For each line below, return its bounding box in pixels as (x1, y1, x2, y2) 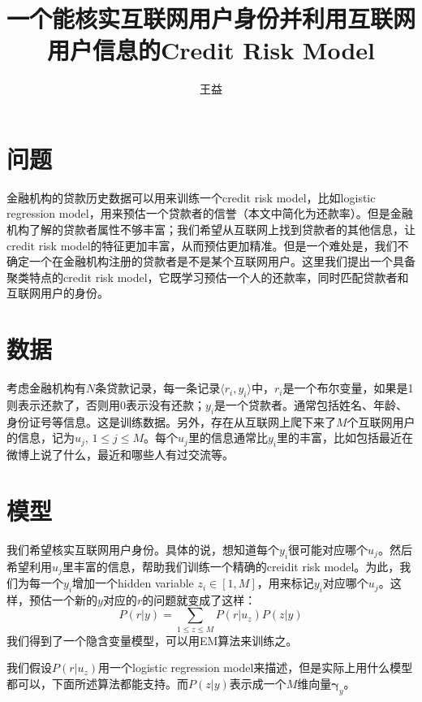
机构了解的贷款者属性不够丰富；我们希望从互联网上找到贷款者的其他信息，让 (6, 221, 416, 238)
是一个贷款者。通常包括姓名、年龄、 (214, 396, 408, 413)
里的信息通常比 (187, 429, 268, 446)
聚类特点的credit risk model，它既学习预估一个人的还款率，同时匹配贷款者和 (6, 268, 409, 285)
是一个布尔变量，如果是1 (282, 379, 414, 396)
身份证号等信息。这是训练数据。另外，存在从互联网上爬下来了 (6, 413, 336, 430)
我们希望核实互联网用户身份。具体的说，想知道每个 (6, 540, 279, 557)
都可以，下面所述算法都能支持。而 (6, 674, 188, 691)
